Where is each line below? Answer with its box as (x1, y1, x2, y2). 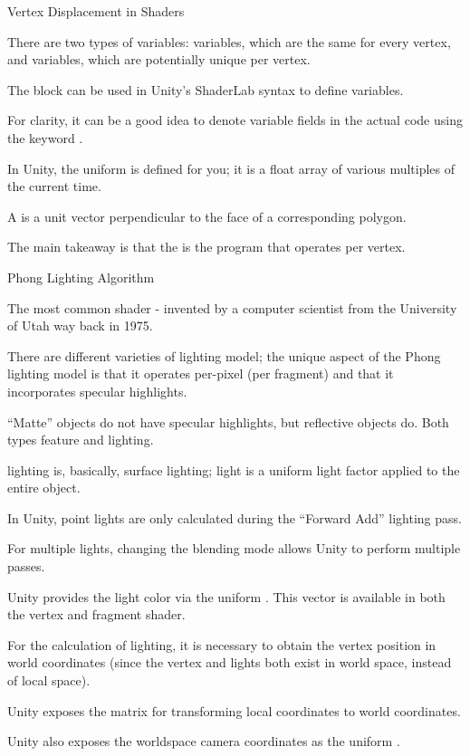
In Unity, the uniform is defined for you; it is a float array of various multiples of (7, 158, 456, 177)
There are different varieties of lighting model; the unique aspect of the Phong (7, 346, 441, 365)
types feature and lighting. (7, 430, 154, 449)
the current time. (7, 177, 101, 196)
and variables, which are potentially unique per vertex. (7, 50, 311, 69)
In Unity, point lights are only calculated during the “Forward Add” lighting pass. (7, 508, 462, 527)
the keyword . (7, 128, 83, 147)
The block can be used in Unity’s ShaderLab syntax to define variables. (7, 80, 404, 99)
